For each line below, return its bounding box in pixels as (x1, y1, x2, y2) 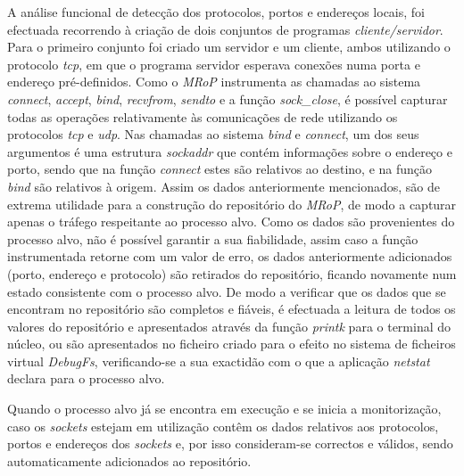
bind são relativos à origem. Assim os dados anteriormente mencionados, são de (7, 176, 440, 195)
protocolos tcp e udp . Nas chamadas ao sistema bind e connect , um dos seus (7, 125, 419, 144)
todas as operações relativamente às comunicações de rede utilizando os (7, 107, 398, 126)
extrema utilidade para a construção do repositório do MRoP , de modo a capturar (7, 194, 457, 213)
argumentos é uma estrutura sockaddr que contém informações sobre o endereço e (7, 142, 452, 160)
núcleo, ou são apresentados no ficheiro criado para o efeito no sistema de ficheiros (7, 334, 456, 353)
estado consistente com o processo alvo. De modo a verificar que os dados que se (7, 282, 446, 300)
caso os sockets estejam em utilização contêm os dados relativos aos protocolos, (7, 416, 439, 435)
